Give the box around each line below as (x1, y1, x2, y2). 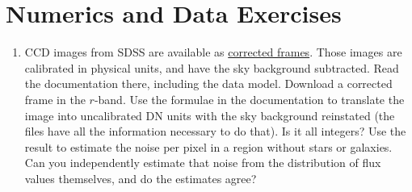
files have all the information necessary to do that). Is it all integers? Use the (24, 123, 406, 140)
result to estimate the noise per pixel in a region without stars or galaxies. (24, 138, 393, 155)
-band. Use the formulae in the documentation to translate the (94, 90, 405, 107)
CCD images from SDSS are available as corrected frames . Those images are (24, 44, 402, 61)
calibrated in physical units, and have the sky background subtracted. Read (24, 59, 399, 76)
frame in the (24, 90, 86, 107)
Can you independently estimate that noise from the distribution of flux (24, 154, 381, 171)
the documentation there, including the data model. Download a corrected (24, 75, 393, 92)
